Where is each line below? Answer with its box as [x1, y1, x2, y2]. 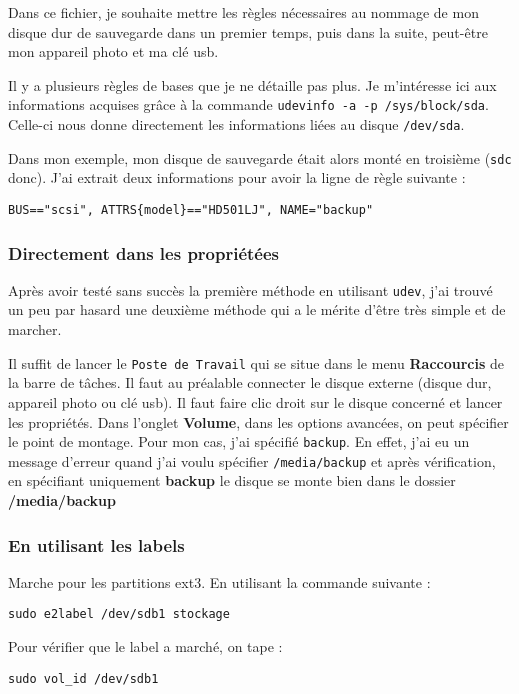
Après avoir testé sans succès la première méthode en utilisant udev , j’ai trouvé [8, 279, 493, 300]
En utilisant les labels [8, 532, 185, 557]
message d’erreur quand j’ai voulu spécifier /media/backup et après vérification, [8, 450, 496, 471]
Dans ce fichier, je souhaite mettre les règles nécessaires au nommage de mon [8, 2, 479, 22]
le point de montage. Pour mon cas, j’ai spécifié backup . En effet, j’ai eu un [8, 431, 470, 452]
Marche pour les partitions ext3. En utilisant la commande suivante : [8, 571, 431, 592]
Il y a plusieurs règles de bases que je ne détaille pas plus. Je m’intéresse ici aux [8, 74, 497, 95]
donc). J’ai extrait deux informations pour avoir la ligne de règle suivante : [8, 167, 466, 188]
